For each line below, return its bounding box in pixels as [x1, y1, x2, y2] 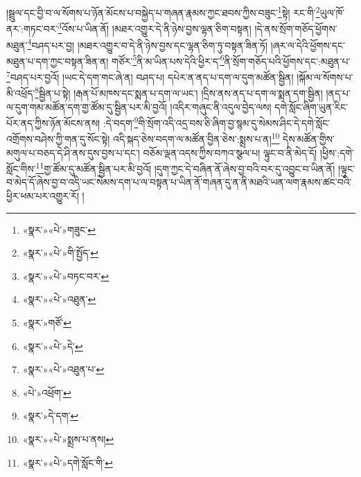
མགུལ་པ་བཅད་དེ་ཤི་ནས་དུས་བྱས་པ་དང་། [6, 145, 140, 159]
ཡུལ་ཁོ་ [319, 5, 345, 19]
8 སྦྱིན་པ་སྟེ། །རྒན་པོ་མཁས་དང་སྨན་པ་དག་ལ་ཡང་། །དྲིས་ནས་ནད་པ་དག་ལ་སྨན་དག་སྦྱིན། [35, 84, 323, 100]
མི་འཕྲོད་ [6, 85, 35, 100]
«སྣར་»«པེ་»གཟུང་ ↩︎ [22, 222, 96, 236]
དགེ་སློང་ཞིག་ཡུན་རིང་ [274, 99, 348, 114]
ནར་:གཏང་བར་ [6, 21, 58, 35]
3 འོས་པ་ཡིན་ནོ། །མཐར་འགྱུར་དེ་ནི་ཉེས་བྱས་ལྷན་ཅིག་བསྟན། [58, 19, 252, 35]
